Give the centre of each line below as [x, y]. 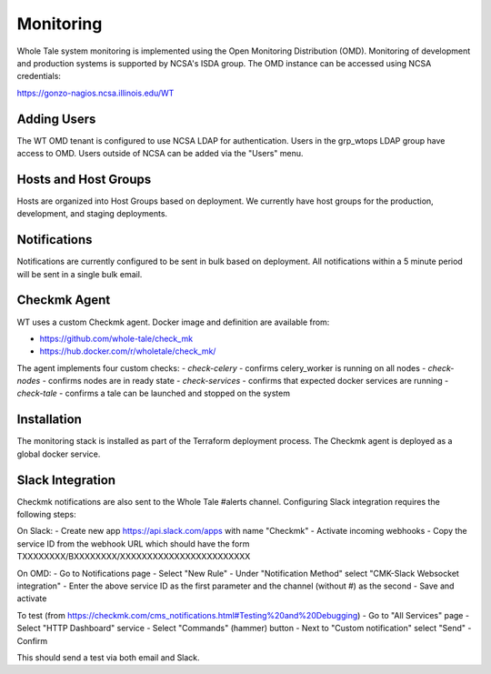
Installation [49, 420]
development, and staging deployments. [92, 214]
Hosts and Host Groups [84, 179]
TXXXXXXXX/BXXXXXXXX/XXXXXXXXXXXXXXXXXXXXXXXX [134, 557]
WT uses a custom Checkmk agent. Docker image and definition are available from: [173, 322]
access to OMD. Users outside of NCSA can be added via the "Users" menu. [160, 154]
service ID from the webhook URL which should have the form [133, 543]
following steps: [46, 515]
